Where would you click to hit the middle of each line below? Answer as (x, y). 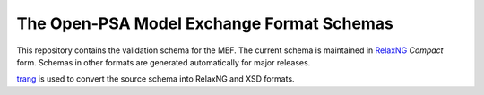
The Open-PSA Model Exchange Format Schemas (205, 23)
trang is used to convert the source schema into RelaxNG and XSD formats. (156, 79)
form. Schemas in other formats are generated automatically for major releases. (164, 62)
